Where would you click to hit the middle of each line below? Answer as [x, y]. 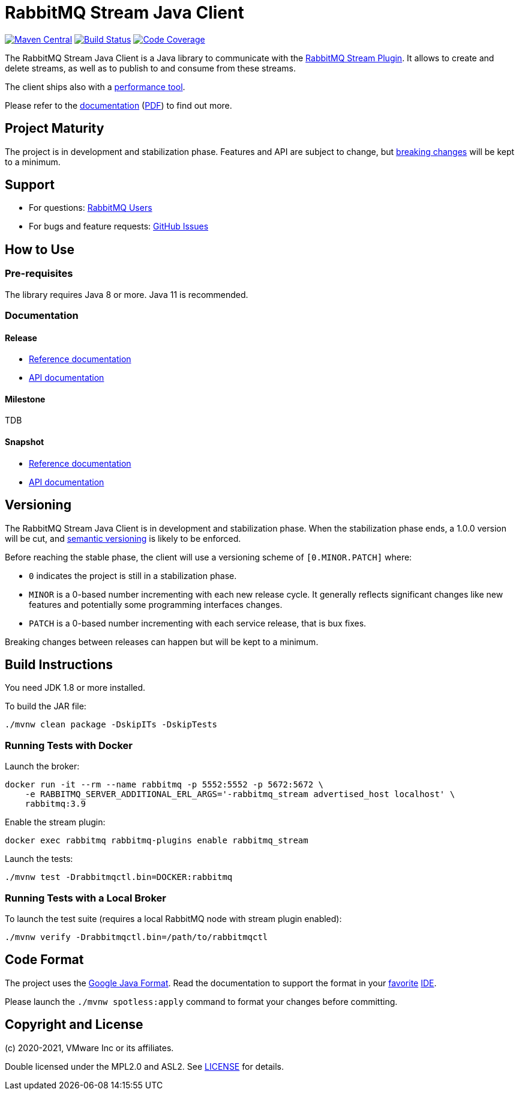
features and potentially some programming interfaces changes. [156, 604]
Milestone [25, 399]
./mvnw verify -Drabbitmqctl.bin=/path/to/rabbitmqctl [136, 937]
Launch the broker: [42, 766]
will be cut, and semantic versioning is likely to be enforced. [123, 538]
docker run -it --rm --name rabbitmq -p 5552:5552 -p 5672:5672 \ [164, 785]
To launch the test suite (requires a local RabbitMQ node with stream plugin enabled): [173, 918]
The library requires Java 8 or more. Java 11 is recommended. [127, 294]
